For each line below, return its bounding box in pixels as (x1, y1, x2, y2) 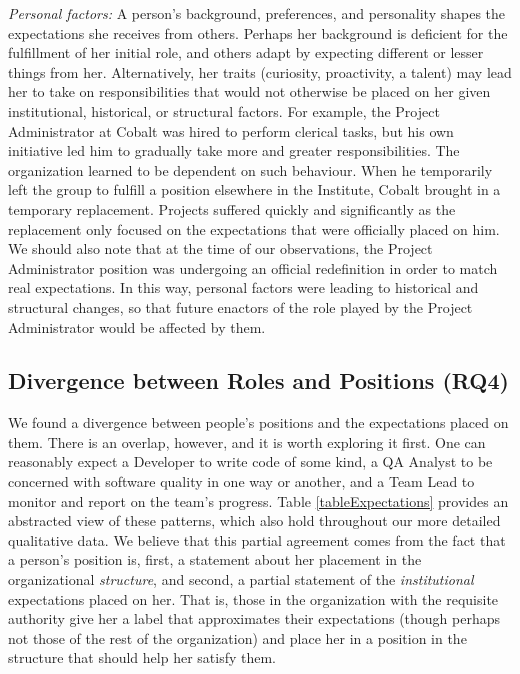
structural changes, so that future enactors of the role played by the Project (8, 296, 473, 317)
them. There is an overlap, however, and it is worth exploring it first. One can (8, 431, 486, 452)
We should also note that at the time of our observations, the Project (8, 238, 433, 259)
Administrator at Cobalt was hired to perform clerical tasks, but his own (8, 120, 454, 141)
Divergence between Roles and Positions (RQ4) (8, 365, 509, 396)
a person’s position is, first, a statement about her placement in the (8, 549, 422, 570)
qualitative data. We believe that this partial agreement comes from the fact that (8, 529, 506, 550)
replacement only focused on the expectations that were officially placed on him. (8, 218, 500, 239)
